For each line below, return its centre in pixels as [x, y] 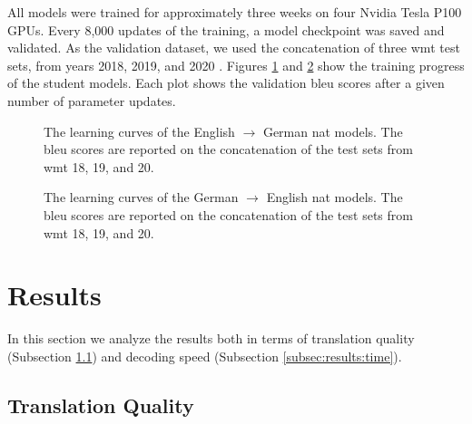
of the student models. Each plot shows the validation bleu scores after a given [226, 83]
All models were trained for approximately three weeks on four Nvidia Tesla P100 [235, 12]
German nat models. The [333, 131]
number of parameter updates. [92, 100]
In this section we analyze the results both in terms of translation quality [211, 338]
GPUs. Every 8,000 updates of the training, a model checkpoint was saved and [226, 29]
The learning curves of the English [139, 131]
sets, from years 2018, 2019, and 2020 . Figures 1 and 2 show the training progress [236, 65]
